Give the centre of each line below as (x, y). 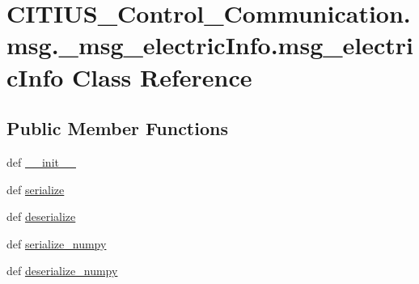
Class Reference (162, 76)
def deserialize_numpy (62, 271)
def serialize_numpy (57, 243)
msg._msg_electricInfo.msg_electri (210, 45)
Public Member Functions (117, 128)
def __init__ (41, 161)
